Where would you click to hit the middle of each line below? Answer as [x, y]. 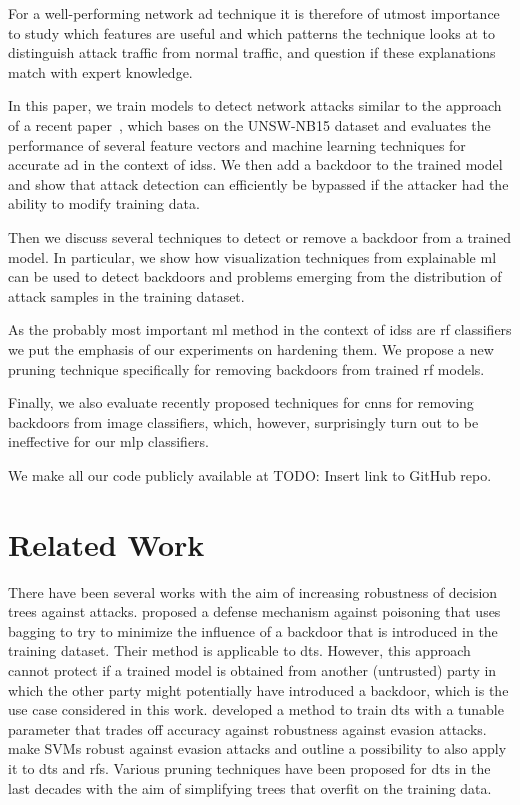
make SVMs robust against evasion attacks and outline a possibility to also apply [257, 748]
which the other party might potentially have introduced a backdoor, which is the [258, 689]
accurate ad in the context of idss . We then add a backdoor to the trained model [255, 164]
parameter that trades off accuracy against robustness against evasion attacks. [247, 728]
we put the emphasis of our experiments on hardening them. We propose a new [251, 348]
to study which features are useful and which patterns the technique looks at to [252, 32]
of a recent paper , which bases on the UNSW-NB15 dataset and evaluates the [249, 124]
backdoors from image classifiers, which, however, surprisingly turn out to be [243, 421]
